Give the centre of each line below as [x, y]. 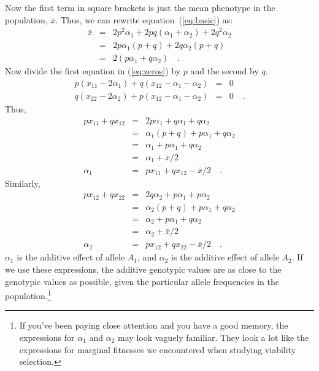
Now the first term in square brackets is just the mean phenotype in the [140, 7]
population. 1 [28, 295]
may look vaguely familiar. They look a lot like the [213, 337]
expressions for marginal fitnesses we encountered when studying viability [158, 349]
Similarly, [23, 183]
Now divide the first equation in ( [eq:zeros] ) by [93, 71]
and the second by [225, 71]
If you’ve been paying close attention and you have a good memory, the [154, 325]
